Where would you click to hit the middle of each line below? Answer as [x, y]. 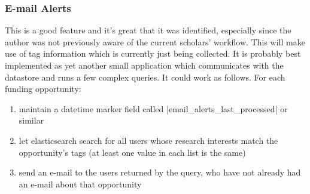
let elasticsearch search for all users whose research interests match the [148, 140]
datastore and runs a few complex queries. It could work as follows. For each [145, 77]
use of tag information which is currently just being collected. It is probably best [153, 53]
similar [31, 120]
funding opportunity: [43, 89]
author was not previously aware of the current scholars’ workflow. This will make [155, 41]
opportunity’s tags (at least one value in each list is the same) [132, 152]
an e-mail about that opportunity [80, 184]
